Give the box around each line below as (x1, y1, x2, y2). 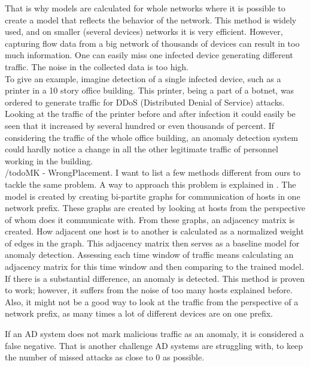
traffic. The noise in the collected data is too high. (5, 60, 189, 73)
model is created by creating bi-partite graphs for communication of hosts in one (5, 189, 300, 202)
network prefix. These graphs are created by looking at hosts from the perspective (5, 201, 305, 214)
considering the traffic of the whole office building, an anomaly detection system (5, 131, 298, 143)
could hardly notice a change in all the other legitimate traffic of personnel (5, 143, 278, 155)
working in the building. (5, 154, 93, 167)
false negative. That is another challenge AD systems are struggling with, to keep (5, 339, 303, 351)
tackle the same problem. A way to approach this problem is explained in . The (5, 178, 296, 190)
